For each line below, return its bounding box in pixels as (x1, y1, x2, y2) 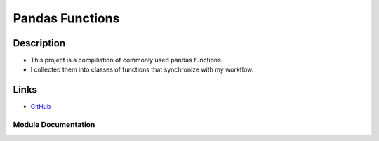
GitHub (30, 102, 51, 111)
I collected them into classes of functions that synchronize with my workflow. (30, 65, 254, 74)
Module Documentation (13, 120, 95, 130)
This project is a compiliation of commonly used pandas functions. (30, 56, 223, 65)
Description (13, 37, 66, 49)
